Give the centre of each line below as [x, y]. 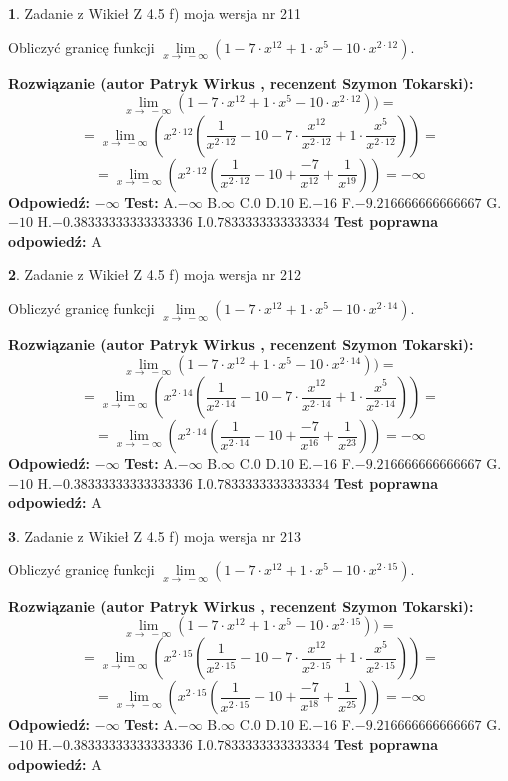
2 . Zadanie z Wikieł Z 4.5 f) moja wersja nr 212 [154, 274]
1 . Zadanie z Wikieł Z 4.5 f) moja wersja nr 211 [154, 13]
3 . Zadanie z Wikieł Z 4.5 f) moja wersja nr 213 [154, 535]
